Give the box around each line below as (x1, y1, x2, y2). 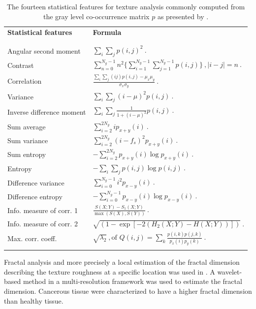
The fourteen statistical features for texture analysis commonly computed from (6, 1, 245, 11)
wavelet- (217, 266, 242, 277)
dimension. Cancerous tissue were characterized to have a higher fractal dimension (4, 285, 252, 296)
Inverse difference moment (7, 106, 86, 117)
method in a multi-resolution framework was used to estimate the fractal (23, 276, 242, 286)
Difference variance (7, 177, 64, 187)
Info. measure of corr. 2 (7, 218, 78, 228)
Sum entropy (7, 149, 46, 159)
